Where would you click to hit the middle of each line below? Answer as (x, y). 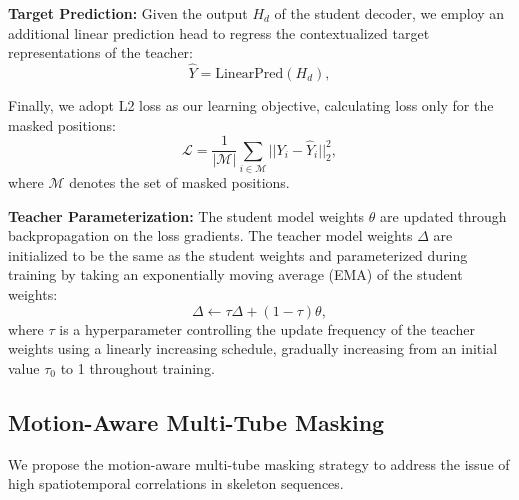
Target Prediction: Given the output (128, 13)
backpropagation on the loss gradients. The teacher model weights (210, 235)
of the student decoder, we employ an (389, 13)
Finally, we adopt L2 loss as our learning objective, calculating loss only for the (251, 105)
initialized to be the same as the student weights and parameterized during (238, 254)
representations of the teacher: (100, 52)
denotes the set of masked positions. (179, 181)
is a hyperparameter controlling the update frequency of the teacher (267, 328)
